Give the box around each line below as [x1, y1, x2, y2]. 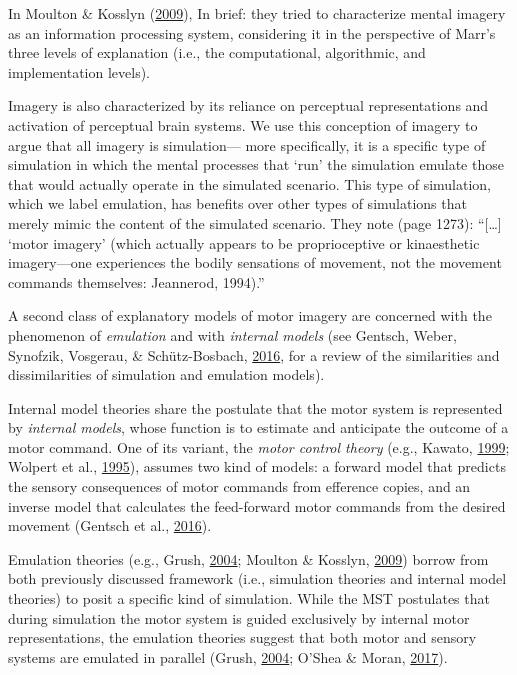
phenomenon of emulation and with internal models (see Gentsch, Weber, [8, 324, 457, 345]
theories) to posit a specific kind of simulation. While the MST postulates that [8, 588, 490, 609]
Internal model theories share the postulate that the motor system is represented [8, 397, 503, 418]
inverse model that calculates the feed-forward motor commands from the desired [8, 495, 506, 516]
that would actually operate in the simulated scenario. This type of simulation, [8, 173, 492, 194]
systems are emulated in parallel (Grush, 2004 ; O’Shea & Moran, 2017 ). [8, 646, 448, 667]
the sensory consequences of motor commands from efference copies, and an [8, 476, 471, 497]
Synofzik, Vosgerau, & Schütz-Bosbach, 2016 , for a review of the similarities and [8, 344, 500, 365]
